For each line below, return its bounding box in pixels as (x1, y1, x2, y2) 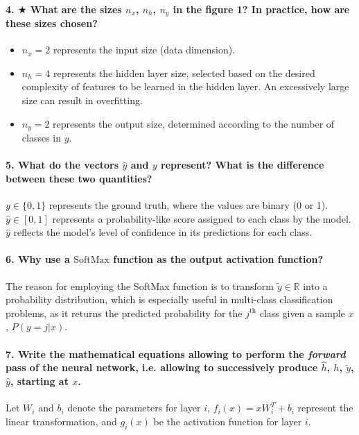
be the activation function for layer (153, 413, 302, 428)
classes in (21, 130, 62, 145)
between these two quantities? (6, 171, 152, 185)
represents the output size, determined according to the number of (53, 116, 335, 130)
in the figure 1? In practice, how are (173, 1, 350, 16)
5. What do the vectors (6, 157, 119, 172)
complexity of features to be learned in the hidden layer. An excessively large (21, 79, 349, 94)
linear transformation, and (6, 413, 117, 428)
